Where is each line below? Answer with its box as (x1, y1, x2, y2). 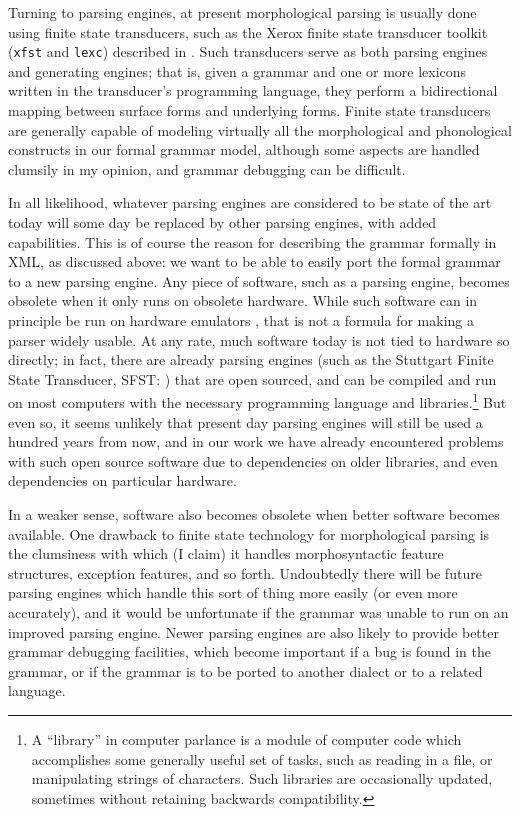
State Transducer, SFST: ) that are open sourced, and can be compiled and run (8, 368, 497, 389)
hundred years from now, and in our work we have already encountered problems (8, 431, 504, 452)
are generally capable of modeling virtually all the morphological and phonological (8, 119, 512, 140)
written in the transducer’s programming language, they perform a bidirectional (8, 80, 498, 101)
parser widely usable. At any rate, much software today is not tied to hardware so (8, 329, 510, 350)
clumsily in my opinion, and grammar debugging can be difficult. (8, 158, 406, 179)
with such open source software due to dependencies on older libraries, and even (8, 450, 498, 471)
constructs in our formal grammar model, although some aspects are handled (8, 139, 480, 160)
